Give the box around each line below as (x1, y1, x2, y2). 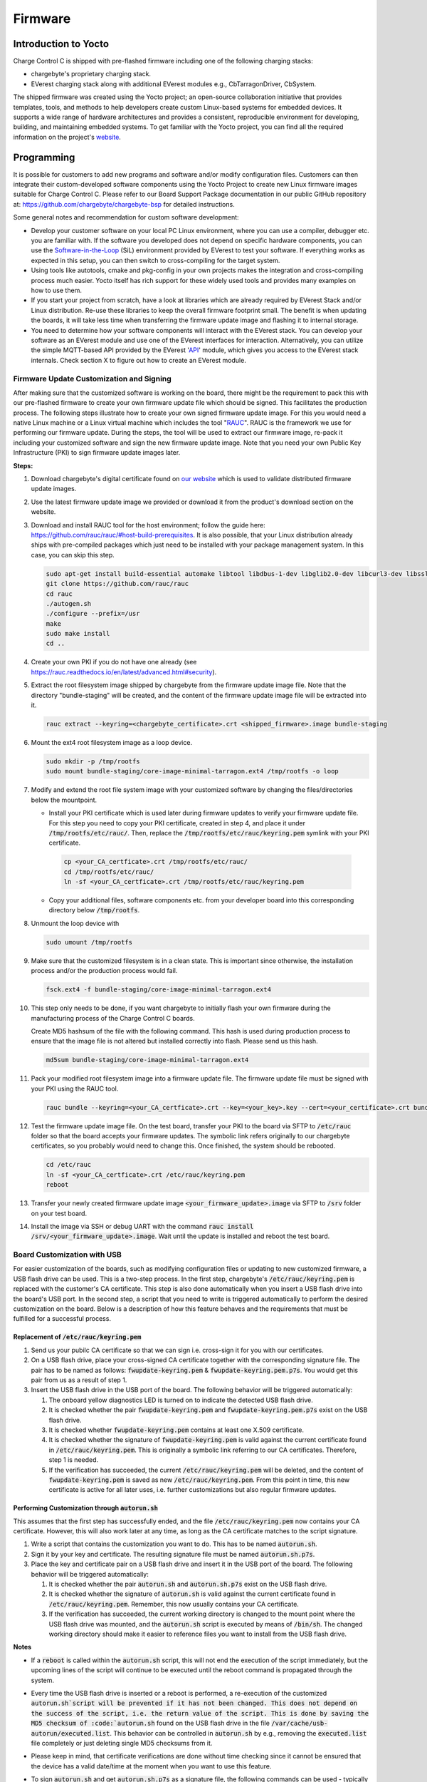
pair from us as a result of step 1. (31, 1376, 127, 1384)
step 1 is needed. (48, 1456, 99, 1464)
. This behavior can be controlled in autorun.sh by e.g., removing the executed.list (110, 1729, 367, 1737)
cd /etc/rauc (46, 1160, 92, 1169)
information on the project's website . (13, 133, 121, 141)
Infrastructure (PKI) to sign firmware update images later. (13, 448, 181, 457)
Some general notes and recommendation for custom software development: (13, 213, 239, 222)
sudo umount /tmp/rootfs (46, 938, 133, 946)
